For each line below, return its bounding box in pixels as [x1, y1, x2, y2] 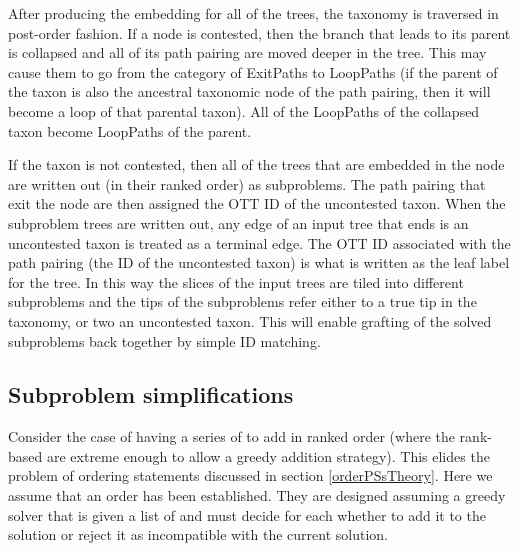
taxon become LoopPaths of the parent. [8, 120, 252, 141]
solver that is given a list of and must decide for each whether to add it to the [8, 504, 486, 525]
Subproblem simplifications [8, 379, 294, 410]
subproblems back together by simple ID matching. [8, 330, 321, 351]
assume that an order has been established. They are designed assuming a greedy [8, 485, 506, 506]
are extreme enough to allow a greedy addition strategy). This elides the [46, 445, 490, 466]
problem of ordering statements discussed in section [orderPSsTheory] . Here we [8, 465, 493, 486]
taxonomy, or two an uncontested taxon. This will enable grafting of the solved [8, 310, 492, 331]
